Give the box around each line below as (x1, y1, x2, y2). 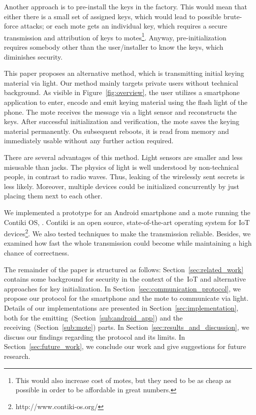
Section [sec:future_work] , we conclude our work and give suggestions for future (4, 341, 246, 351)
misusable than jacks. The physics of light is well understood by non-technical (4, 161, 239, 172)
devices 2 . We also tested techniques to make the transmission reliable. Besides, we (4, 227, 251, 238)
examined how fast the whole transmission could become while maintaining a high (4, 238, 252, 248)
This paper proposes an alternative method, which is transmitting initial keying (4, 68, 244, 78)
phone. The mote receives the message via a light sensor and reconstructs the (4, 106, 237, 117)
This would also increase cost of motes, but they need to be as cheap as (15, 375, 231, 385)
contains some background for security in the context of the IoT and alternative (4, 274, 246, 284)
